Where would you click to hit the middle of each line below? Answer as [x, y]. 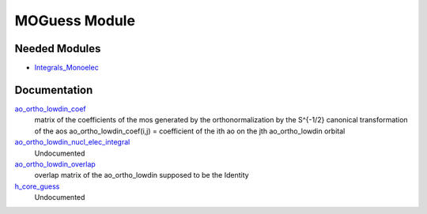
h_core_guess [37, 186]
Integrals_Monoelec [66, 68]
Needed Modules [58, 49]
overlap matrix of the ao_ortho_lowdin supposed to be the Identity [142, 175]
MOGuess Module [75, 21]
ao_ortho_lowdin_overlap [55, 164]
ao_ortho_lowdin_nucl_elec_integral [72, 142]
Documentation [54, 90]
